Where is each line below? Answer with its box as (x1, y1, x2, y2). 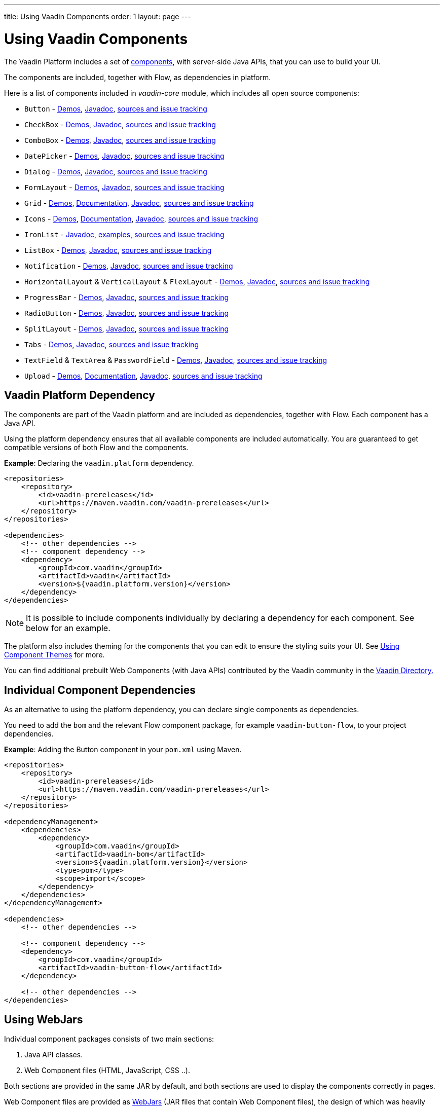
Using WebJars (4, 1013, 83, 1026)
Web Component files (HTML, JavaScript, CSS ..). (24, 1066, 190, 1075)
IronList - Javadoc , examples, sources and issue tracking (24, 230, 225, 239)
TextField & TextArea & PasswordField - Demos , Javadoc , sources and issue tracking (24, 355, 327, 364)
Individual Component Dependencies (4, 683, 196, 696)
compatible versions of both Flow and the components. (4, 443, 189, 452)
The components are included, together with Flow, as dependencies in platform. (4, 72, 271, 82)
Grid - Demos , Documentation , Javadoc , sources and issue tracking (24, 198, 254, 207)
